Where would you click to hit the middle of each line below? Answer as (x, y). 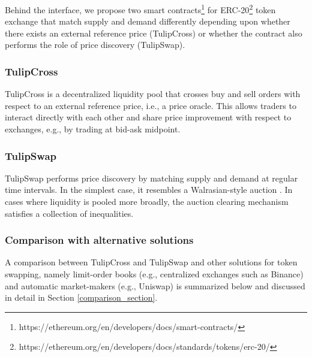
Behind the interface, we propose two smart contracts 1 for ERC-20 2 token (140, 9)
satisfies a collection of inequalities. (69, 213)
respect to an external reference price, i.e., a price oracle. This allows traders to (151, 105)
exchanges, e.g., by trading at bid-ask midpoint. (93, 129)
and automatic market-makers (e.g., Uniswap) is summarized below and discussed (155, 285)
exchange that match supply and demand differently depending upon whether (148, 21)
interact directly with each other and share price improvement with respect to (148, 117)
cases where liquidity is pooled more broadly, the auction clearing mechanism (147, 202)
